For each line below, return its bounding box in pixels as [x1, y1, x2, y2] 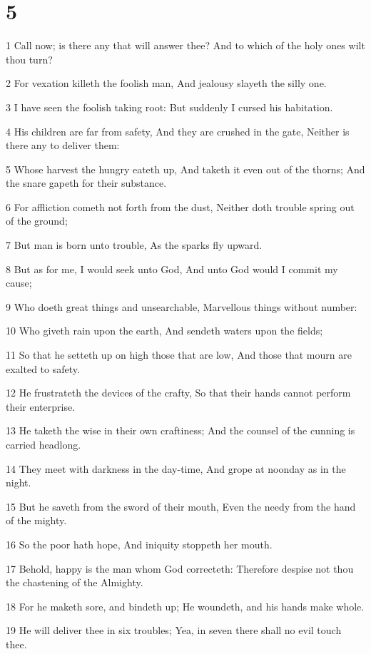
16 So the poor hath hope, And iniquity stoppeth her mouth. [6, 536, 273, 551]
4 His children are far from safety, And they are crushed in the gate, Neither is [6, 123, 350, 138]
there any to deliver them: [6, 138, 120, 153]
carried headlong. [6, 437, 81, 451]
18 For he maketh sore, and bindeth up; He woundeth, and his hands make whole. [6, 598, 365, 613]
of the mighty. [6, 513, 67, 528]
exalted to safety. [6, 361, 80, 376]
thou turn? [6, 51, 53, 66]
